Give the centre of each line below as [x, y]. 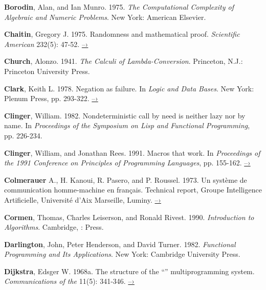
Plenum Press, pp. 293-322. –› [51, 98]
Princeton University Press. [47, 71]
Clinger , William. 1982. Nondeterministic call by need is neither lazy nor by [125, 115]
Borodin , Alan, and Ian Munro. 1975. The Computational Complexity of [119, 7]
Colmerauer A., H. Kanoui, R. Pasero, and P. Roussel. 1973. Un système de [126, 179]
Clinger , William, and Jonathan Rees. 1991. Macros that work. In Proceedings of [132, 152]
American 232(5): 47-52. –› [46, 44]
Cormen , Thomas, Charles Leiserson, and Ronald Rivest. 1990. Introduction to [129, 217]
